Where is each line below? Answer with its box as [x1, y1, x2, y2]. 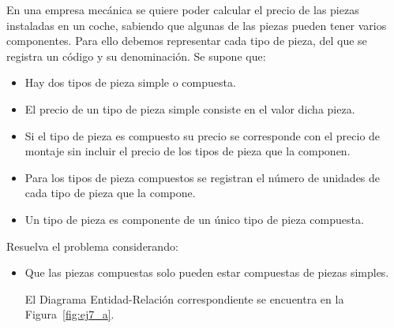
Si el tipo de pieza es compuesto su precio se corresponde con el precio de [24, 127, 381, 143]
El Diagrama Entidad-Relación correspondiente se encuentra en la [24, 290, 344, 307]
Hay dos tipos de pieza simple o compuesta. [24, 74, 236, 91]
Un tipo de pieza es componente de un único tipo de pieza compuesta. [24, 211, 364, 227]
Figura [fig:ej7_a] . [24, 306, 114, 322]
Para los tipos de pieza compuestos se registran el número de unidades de [24, 169, 381, 185]
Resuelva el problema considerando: [6, 237, 178, 254]
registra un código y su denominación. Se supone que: [6, 47, 266, 64]
